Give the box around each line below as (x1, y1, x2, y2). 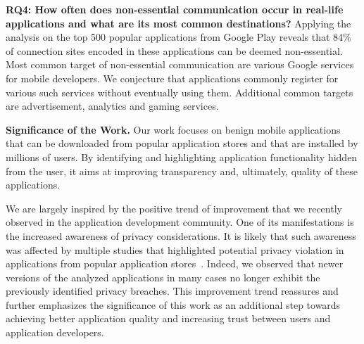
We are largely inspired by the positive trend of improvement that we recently (6, 200, 342, 215)
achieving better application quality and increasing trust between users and (6, 311, 331, 326)
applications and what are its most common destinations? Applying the (6, 15, 351, 30)
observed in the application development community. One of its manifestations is (6, 215, 354, 229)
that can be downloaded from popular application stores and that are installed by (6, 136, 358, 151)
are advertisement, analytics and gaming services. (6, 98, 219, 113)
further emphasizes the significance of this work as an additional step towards (6, 297, 341, 312)
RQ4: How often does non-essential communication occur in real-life (6, 2, 344, 16)
